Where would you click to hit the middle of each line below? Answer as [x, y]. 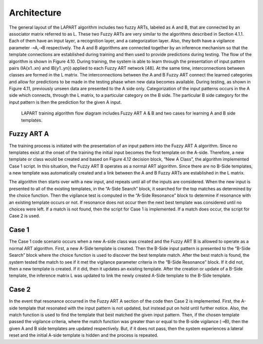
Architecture [35, 13]
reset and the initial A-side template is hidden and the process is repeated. [84, 335]
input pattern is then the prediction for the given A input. [65, 102]
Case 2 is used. [25, 216]
